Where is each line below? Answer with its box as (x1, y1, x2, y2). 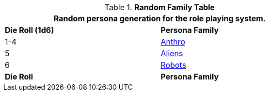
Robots (160, 60, 187, 70)
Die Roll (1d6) (5, 25, 54, 35)
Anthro (160, 37, 186, 47)
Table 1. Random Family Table (104, 2, 215, 12)
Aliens (160, 48, 183, 58)
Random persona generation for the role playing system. (53, 14, 266, 23)
